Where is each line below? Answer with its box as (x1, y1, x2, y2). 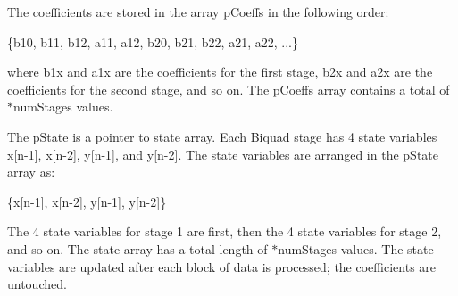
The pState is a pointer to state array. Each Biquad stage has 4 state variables (7, 127, 437, 145)
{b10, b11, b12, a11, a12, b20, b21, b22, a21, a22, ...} (7, 32, 298, 51)
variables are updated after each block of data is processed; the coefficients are (7, 257, 437, 275)
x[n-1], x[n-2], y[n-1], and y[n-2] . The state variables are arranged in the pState (7, 144, 438, 163)
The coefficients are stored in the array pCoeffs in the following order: (7, 3, 389, 21)
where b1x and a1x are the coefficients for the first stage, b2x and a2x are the (7, 62, 433, 81)
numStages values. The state (278, 239, 434, 258)
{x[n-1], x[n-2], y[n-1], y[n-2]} (7, 192, 167, 210)
